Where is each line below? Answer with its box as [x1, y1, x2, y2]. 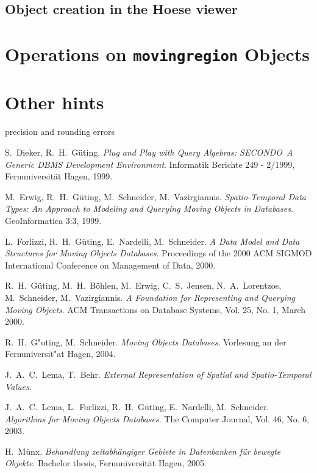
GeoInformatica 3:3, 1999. [5, 214, 102, 226]
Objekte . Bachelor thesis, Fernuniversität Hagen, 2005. [5, 457, 207, 469]
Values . [5, 380, 32, 392]
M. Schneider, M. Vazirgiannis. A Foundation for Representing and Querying [5, 291, 296, 303]
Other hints [5, 90, 104, 115]
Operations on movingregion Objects [5, 41, 310, 66]
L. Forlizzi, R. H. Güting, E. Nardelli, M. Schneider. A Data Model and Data [5, 234, 300, 247]
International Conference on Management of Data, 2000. [5, 258, 216, 271]
